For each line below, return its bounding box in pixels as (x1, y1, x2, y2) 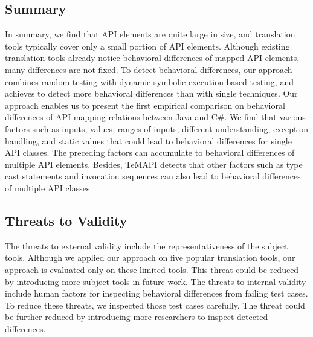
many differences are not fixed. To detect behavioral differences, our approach (5, 63, 292, 75)
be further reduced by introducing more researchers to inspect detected (5, 310, 268, 323)
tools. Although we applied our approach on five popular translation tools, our (5, 251, 295, 264)
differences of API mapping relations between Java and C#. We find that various (5, 111, 306, 123)
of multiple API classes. (5, 181, 92, 194)
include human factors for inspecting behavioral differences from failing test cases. (5, 287, 308, 300)
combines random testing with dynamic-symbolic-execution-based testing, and (5, 75, 294, 88)
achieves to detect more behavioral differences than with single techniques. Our (5, 87, 298, 100)
